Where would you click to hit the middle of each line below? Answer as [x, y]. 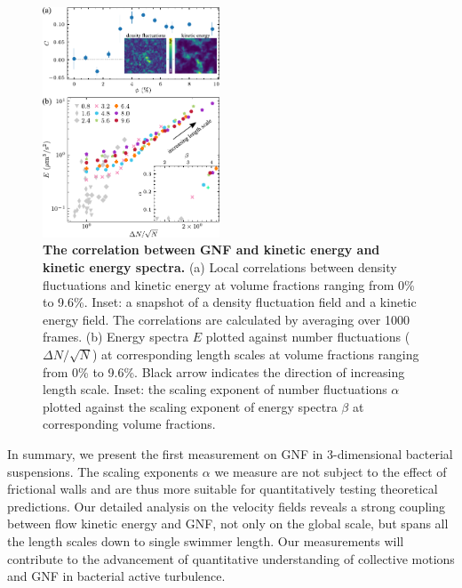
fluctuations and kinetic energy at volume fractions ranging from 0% [229, 284]
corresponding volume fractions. [129, 424]
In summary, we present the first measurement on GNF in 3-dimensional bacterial [230, 453]
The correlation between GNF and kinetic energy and [211, 250]
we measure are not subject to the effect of [331, 471]
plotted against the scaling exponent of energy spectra [190, 406]
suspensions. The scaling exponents [103, 471]
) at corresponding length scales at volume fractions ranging [255, 354]
